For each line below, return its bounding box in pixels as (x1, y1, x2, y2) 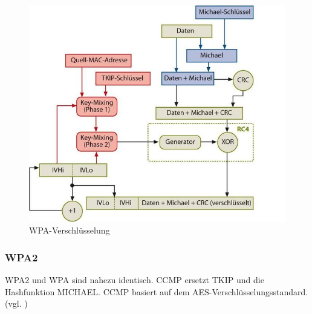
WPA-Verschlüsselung (29, 224, 110, 237)
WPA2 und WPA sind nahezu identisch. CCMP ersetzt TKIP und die (5, 273, 264, 286)
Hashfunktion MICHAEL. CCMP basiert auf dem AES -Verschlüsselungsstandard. (5, 285, 308, 298)
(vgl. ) (5, 297, 28, 310)
